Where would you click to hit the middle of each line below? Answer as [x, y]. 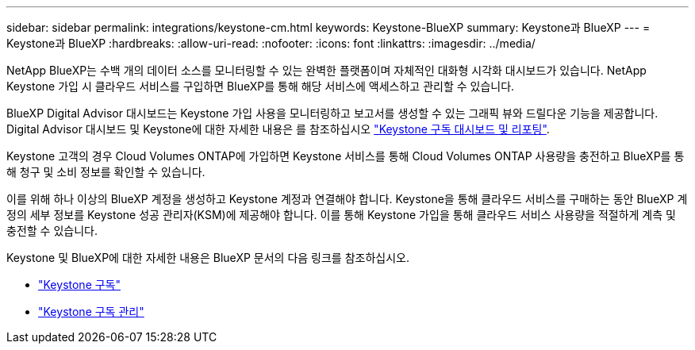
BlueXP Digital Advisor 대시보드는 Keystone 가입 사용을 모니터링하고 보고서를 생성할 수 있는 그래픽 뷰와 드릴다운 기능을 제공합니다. [332, 113]
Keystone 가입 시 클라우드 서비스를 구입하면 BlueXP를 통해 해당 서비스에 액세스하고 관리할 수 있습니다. [261, 86]
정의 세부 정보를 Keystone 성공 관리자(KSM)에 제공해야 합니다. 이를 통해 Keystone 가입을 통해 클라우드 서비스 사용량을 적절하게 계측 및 [341, 215]
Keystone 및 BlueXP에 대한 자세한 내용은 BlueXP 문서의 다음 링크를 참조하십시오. [208, 258]
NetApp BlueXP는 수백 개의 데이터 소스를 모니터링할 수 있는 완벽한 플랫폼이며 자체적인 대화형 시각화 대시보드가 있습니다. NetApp [326, 70]
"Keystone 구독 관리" [91, 312]
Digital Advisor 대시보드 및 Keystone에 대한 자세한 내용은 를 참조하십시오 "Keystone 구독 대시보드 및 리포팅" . [278, 129]
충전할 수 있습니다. [52, 231]
